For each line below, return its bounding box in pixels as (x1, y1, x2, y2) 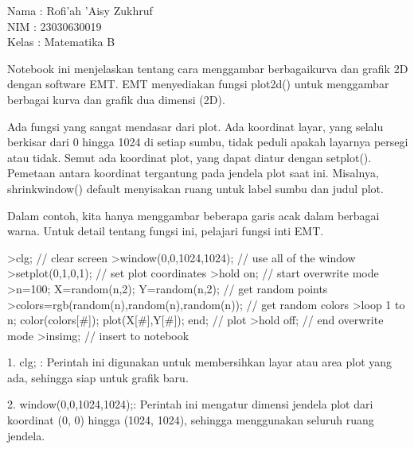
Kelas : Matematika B (7, 33, 115, 50)
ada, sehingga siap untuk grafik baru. (7, 369, 189, 385)
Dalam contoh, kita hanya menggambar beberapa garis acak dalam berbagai (7, 207, 380, 223)
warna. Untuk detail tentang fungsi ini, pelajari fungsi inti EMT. (7, 223, 324, 239)
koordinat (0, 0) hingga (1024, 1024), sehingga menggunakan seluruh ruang (7, 412, 374, 428)
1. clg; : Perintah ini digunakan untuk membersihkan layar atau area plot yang (7, 354, 393, 370)
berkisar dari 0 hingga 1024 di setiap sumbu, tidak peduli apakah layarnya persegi (7, 134, 408, 150)
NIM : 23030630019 (7, 17, 102, 34)
